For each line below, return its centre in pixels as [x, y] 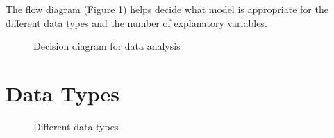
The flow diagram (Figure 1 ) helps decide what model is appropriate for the [167, 9]
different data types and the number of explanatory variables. [136, 22]
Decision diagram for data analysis [107, 46]
